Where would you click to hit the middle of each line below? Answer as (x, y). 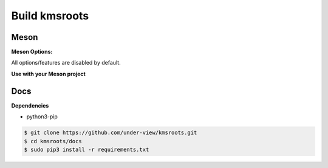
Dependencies (30, 105)
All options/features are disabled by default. (66, 63)
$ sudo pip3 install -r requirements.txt (87, 149)
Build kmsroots (50, 16)
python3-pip (42, 117)
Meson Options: (32, 52)
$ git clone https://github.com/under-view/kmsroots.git (111, 133)
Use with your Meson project (49, 74)
